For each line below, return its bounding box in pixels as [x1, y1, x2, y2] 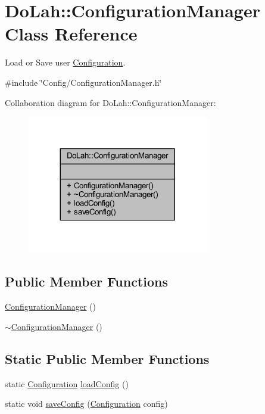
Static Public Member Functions [5, 349, 210, 368]
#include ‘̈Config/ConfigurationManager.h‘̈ [5, 76, 162, 88]
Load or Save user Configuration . [5, 56, 126, 69]
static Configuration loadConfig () [5, 377, 129, 390]
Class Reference [5, 21, 138, 46]
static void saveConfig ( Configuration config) [5, 397, 168, 410]
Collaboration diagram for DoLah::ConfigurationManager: [5, 96, 216, 108]
